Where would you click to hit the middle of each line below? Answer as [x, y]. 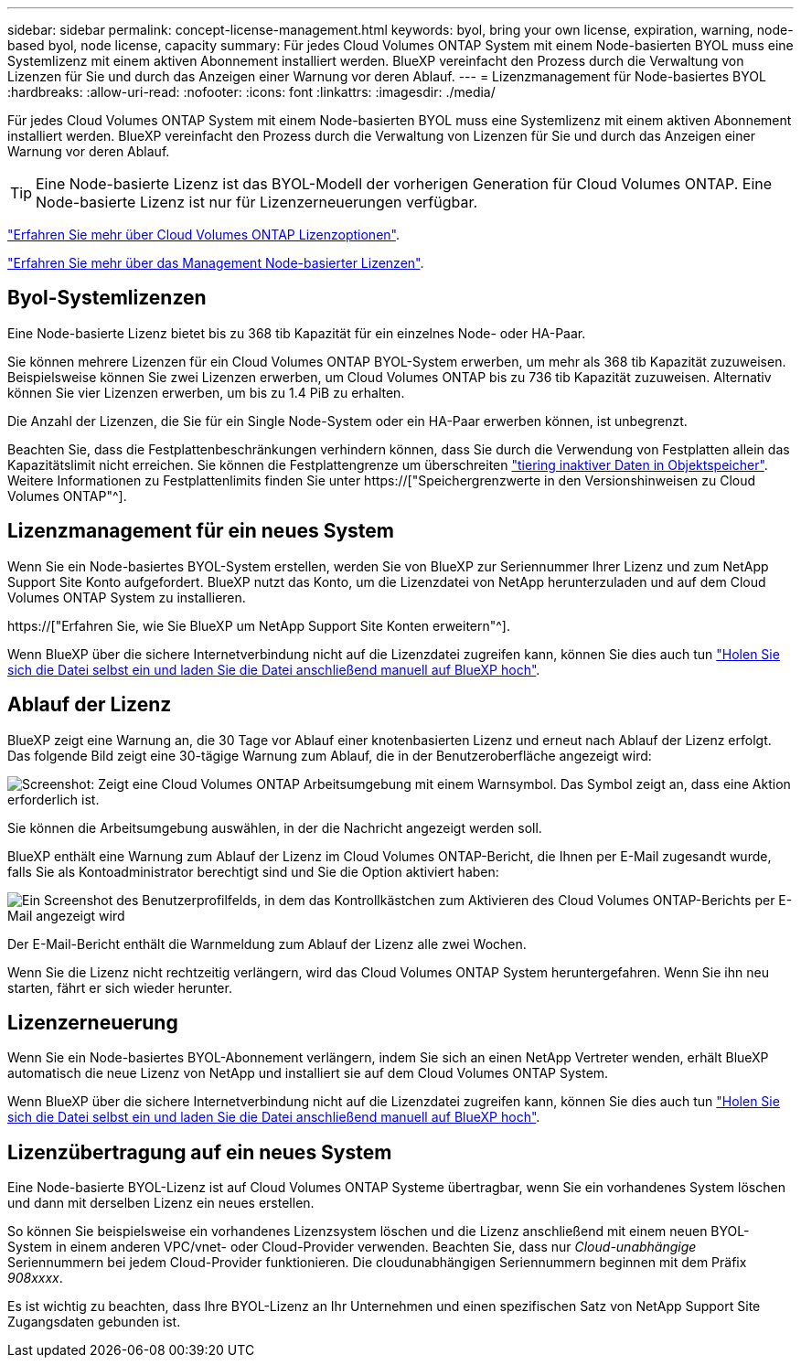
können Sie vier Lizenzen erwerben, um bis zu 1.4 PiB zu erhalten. [206, 392]
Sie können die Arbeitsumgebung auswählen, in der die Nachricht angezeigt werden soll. [275, 827]
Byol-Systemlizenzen [107, 298]
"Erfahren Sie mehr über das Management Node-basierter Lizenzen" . [216, 263]
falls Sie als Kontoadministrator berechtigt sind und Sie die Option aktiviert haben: [253, 871]
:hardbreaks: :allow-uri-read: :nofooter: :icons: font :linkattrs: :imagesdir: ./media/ [251, 92]
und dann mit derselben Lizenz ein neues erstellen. [161, 1203]
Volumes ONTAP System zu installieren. [127, 597]
